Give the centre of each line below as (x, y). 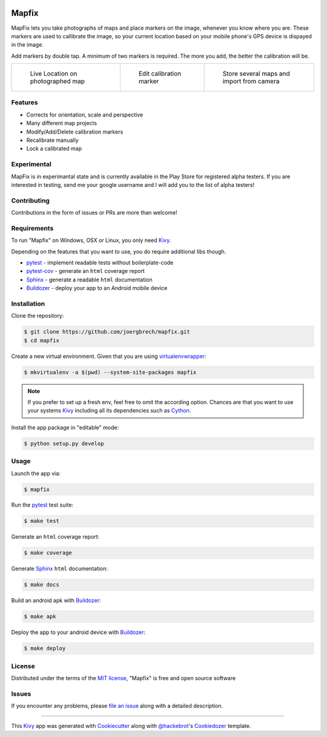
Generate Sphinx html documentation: (60, 569)
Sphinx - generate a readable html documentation (89, 280)
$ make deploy (45, 648)
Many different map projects (61, 123)
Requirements (32, 228)
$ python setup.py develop (64, 443)
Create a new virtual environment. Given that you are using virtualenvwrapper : (109, 356)
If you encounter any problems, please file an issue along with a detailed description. (117, 706)
